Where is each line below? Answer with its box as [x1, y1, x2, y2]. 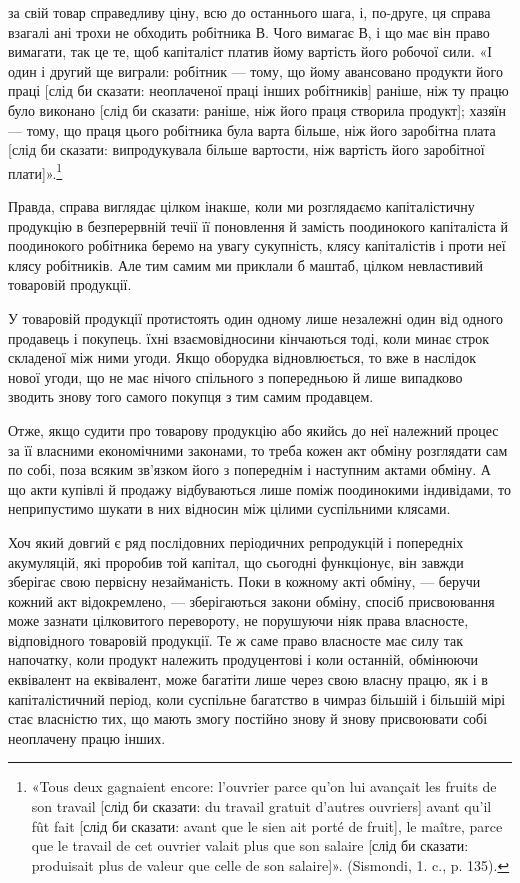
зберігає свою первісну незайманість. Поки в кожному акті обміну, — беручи [8, 571, 481, 592]
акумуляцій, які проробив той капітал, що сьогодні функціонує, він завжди [8, 551, 464, 572]
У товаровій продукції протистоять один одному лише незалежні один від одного [8, 307, 504, 328]
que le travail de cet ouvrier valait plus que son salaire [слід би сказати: [31, 835, 469, 856]
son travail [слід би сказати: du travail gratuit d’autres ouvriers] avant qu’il [31, 796, 492, 817]
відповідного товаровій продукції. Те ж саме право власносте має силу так [8, 629, 463, 650]
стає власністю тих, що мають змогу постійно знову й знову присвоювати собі [8, 708, 488, 729]
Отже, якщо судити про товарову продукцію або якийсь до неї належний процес [8, 419, 499, 440]
